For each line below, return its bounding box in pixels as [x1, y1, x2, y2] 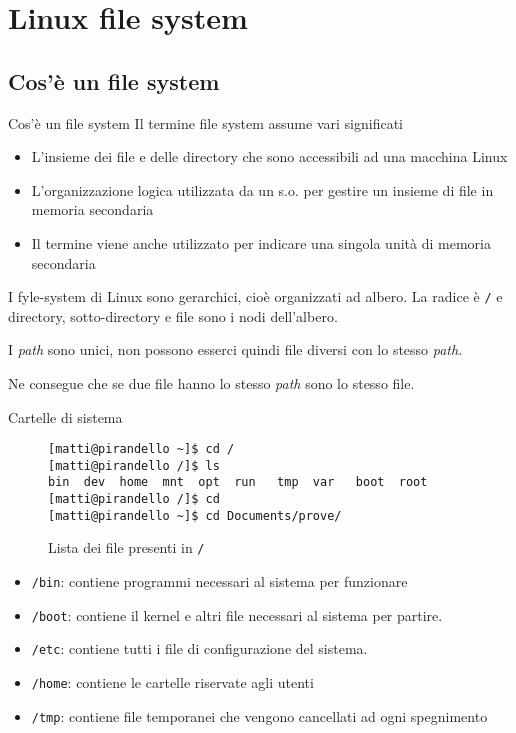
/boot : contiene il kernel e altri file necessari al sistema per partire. [31, 604, 443, 625]
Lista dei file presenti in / [48, 537, 205, 558]
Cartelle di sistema [8, 406, 123, 427]
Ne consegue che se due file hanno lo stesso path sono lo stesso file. [8, 372, 415, 393]
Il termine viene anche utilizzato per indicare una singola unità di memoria [31, 232, 491, 253]
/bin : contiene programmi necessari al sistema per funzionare [31, 571, 408, 592]
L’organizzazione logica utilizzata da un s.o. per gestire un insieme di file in [31, 179, 494, 200]
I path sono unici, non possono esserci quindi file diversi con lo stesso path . [8, 339, 463, 360]
